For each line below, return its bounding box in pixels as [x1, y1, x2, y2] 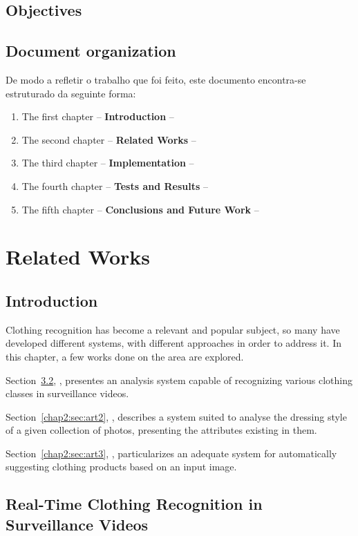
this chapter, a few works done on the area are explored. [6, 349, 244, 363]
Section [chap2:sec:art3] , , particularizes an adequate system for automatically [6, 446, 337, 460]
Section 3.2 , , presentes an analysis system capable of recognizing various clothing [6, 372, 352, 387]
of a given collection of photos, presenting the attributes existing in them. [6, 423, 317, 437]
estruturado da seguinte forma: [6, 86, 136, 100]
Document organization [6, 40, 176, 61]
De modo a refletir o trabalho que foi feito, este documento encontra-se [6, 72, 306, 86]
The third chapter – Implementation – [21, 155, 194, 170]
